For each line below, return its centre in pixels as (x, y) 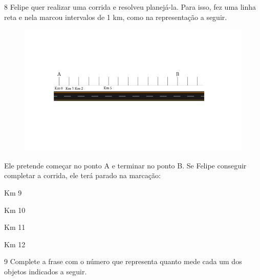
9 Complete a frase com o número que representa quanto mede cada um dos (123, 261)
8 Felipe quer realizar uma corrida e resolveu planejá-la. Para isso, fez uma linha (130, 7)
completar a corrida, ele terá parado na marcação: (82, 175)
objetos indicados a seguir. (46, 272)
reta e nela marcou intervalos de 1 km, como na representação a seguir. (116, 17)
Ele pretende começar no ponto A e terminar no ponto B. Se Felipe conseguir (125, 165)
